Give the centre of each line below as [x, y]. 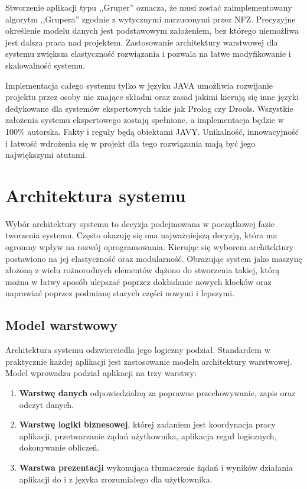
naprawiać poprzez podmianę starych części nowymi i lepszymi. [120, 293]
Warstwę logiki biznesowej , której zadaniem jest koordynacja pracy [147, 424]
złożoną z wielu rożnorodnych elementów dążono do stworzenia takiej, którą [143, 270]
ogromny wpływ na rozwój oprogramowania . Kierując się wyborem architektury [150, 247]
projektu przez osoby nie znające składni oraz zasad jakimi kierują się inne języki [152, 97]
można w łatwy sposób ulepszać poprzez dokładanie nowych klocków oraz [138, 281]
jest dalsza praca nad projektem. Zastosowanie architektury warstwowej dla [142, 42]
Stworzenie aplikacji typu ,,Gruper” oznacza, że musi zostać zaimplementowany [149, 7]
